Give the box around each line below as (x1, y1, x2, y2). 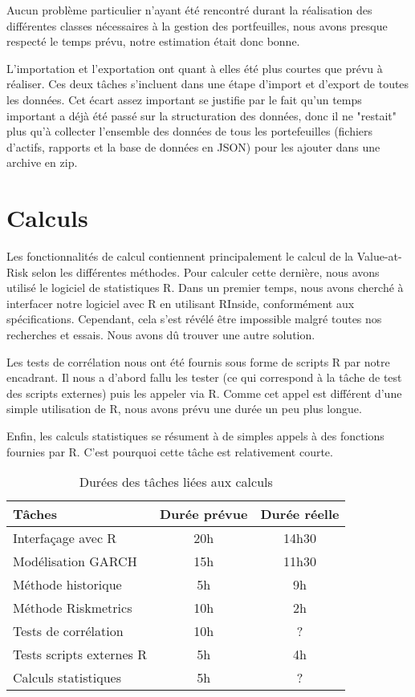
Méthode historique (13, 575, 122, 594)
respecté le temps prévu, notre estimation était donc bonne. (6, 33, 300, 50)
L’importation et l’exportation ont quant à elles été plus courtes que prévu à (6, 59, 383, 76)
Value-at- (356, 248, 402, 265)
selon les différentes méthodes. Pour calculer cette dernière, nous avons (31, 263, 380, 280)
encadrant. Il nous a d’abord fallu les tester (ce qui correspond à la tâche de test (6, 369, 402, 386)
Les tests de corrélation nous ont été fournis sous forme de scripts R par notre (6, 353, 390, 370)
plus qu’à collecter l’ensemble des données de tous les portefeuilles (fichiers (6, 123, 373, 140)
